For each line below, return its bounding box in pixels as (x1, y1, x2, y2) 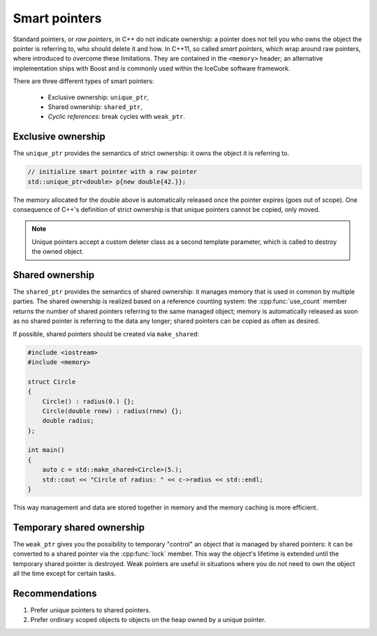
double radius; (42, 417, 94, 425)
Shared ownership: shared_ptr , (47, 102, 143, 111)
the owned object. (31, 247, 84, 256)
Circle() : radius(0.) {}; (42, 397, 135, 405)
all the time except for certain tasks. (13, 570, 117, 578)
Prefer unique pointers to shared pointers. (30, 606, 151, 614)
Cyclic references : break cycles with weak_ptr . (47, 113, 186, 121)
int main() (27, 446, 65, 454)
